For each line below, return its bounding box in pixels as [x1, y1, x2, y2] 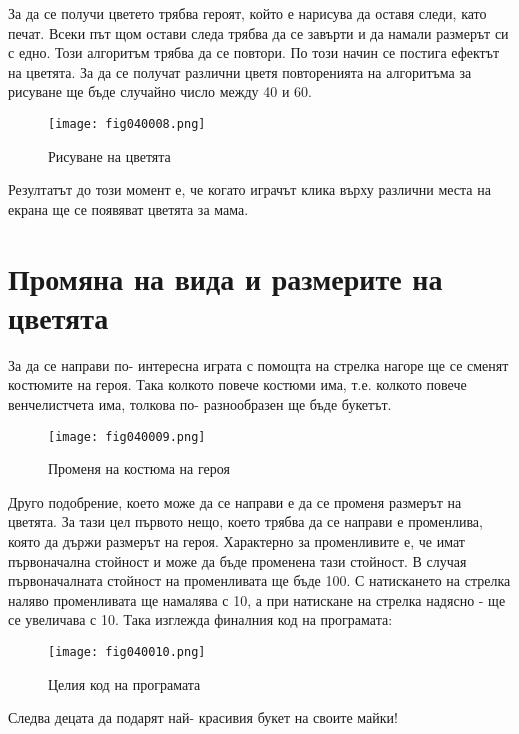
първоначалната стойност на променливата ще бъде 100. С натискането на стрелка [8, 570, 511, 591]
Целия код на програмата [48, 673, 201, 694]
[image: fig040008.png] [48, 116, 206, 131]
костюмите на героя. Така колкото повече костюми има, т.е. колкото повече [8, 374, 467, 395]
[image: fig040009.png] [48, 429, 206, 444]
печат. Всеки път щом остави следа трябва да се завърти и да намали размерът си [8, 22, 509, 43]
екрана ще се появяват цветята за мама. [8, 198, 249, 219]
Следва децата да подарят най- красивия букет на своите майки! [8, 707, 398, 728]
